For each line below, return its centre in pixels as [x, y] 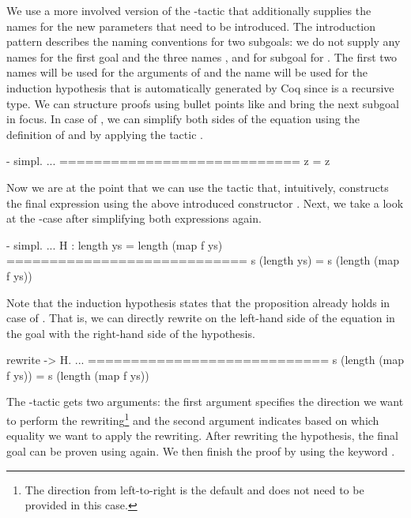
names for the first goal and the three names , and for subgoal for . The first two [202, 56]
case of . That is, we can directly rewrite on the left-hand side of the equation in [201, 318]
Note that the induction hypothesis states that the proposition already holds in [198, 302]
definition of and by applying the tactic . [105, 134]
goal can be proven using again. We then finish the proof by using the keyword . [201, 450]
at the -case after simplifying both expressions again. [134, 218]
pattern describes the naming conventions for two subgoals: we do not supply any [204, 41]
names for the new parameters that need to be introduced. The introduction [191, 26]
